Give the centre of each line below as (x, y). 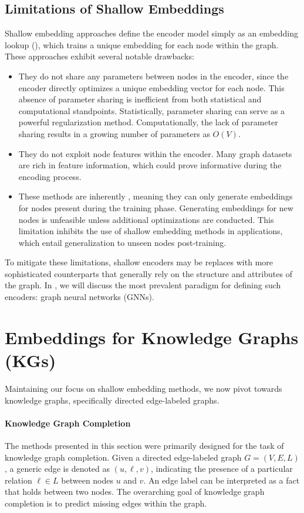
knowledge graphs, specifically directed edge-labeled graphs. (112, 400)
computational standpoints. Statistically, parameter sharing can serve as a (152, 110)
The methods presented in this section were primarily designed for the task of (144, 445)
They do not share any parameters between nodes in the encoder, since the (153, 76)
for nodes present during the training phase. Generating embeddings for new (156, 207)
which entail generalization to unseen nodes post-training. (122, 242)
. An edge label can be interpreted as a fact (222, 480)
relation (18, 480)
